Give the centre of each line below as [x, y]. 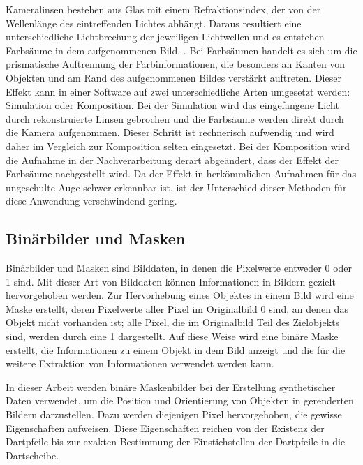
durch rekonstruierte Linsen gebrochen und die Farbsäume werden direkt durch [175, 118]
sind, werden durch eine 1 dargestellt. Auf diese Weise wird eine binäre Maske [172, 336]
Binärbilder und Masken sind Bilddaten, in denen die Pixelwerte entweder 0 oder [179, 268]
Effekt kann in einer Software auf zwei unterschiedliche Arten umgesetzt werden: [178, 91]
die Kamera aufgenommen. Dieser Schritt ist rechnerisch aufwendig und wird [170, 132]
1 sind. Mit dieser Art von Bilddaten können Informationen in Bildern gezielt [171, 281]
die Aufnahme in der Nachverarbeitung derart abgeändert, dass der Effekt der [172, 160]
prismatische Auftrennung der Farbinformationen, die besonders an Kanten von [176, 64]
